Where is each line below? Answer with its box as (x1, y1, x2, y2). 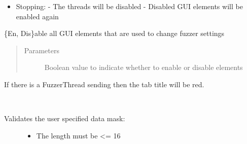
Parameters (24, 45, 59, 55)
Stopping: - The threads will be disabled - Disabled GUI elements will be (16, 1, 243, 11)
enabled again (16, 11, 59, 21)
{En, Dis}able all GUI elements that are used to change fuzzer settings (4, 28, 225, 39)
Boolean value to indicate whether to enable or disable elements (44, 62, 243, 73)
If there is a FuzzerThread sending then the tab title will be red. (4, 79, 204, 89)
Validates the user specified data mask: (4, 113, 125, 124)
